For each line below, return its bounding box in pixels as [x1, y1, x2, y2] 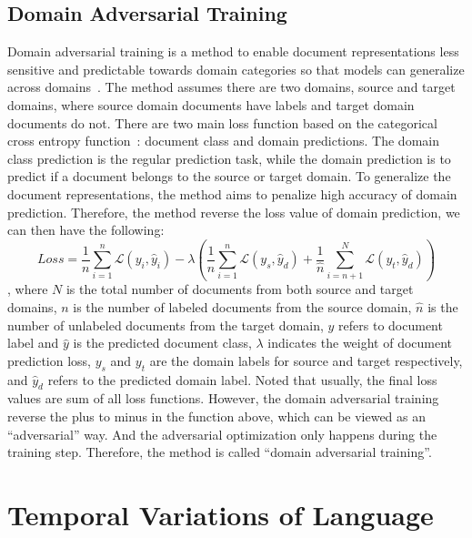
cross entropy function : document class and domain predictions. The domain [7, 131, 439, 150]
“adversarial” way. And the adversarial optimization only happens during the [7, 424, 437, 443]
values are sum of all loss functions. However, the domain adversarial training [7, 389, 439, 408]
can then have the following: [7, 220, 165, 239]
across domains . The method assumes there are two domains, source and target [7, 77, 456, 96]
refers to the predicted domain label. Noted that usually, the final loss [47, 370, 437, 389]
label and [7, 333, 59, 352]
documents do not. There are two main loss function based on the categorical [7, 113, 437, 132]
